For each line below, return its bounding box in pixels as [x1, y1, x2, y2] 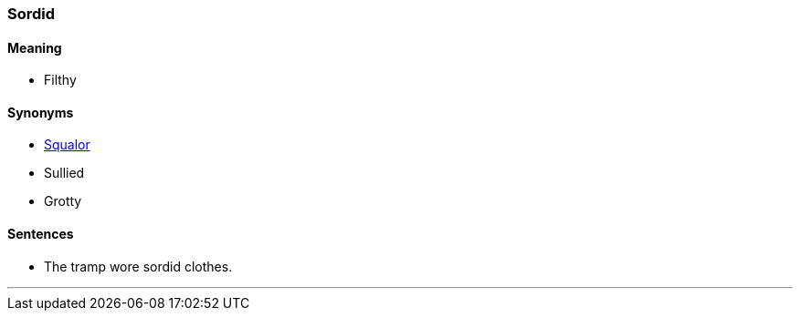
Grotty [44, 193, 82, 210]
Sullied [44, 165, 85, 181]
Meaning [7, 39, 62, 56]
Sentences [7, 226, 74, 242]
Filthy [44, 72, 77, 88]
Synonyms [7, 104, 74, 120]
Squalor [44, 137, 90, 153]
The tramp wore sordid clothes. [44, 258, 233, 274]
